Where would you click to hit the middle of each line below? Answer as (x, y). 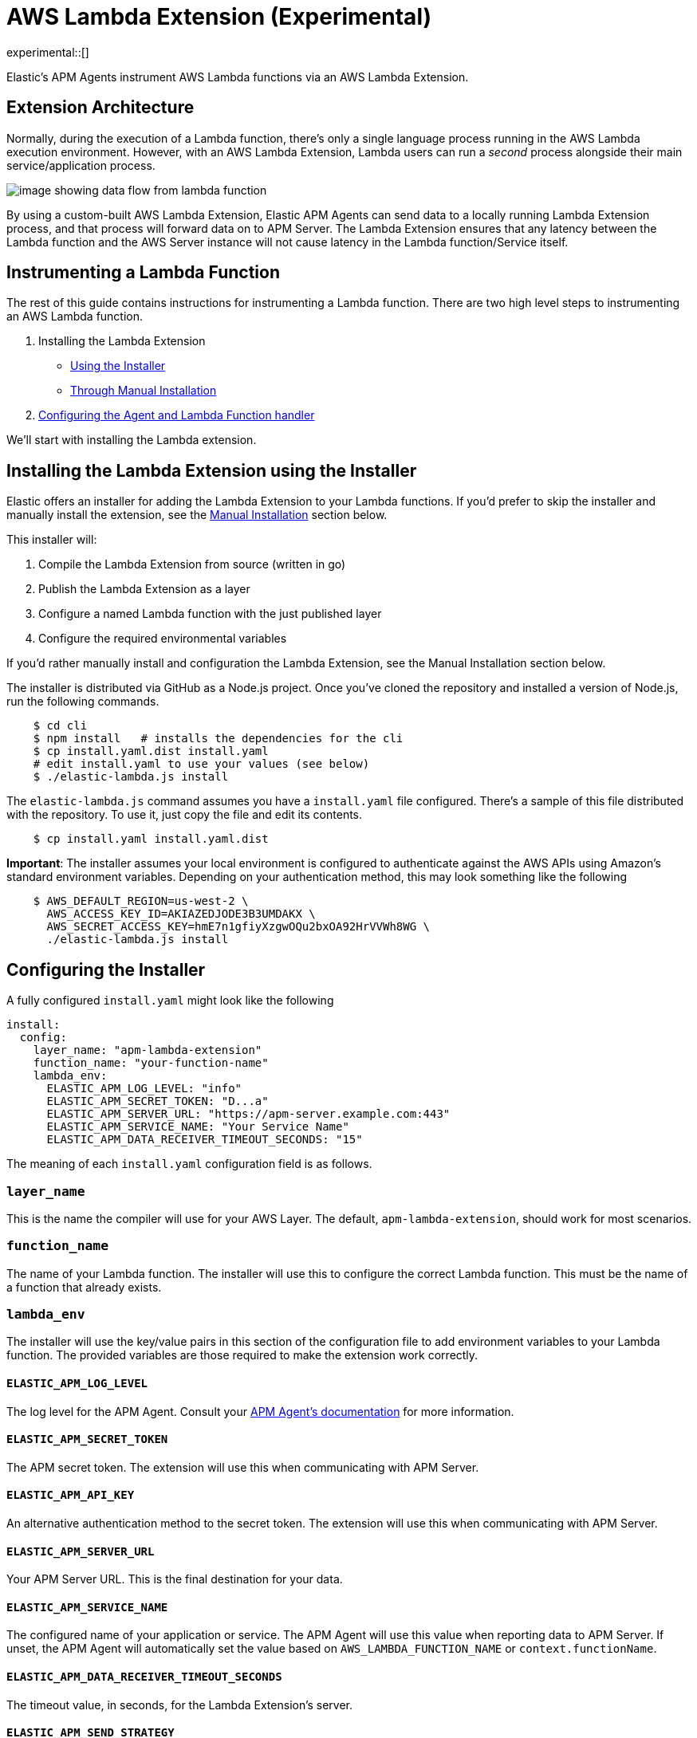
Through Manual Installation (144, 391)
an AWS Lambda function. (75, 317)
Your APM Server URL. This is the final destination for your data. (175, 1579)
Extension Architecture (100, 108)
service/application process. (81, 165)
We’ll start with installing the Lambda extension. (132, 440)
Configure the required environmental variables (163, 639)
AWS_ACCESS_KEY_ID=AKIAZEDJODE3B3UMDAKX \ (181, 914)
